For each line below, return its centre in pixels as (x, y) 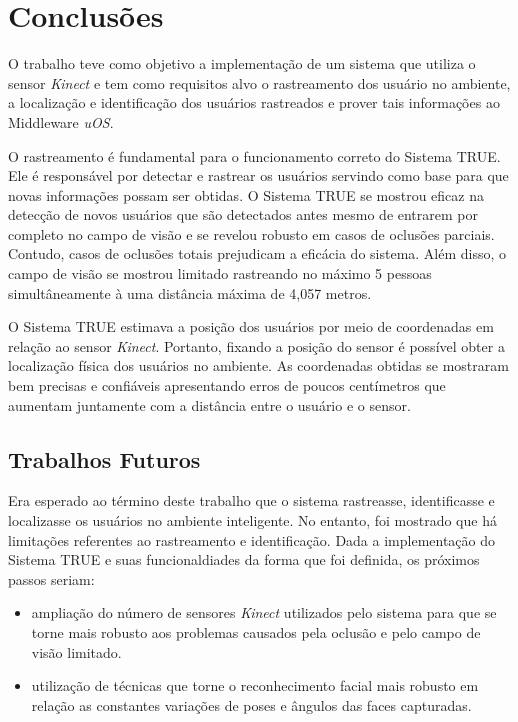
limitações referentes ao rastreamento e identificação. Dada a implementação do (252, 539)
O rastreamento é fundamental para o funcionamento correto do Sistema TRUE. (254, 155)
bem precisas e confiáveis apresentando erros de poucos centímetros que (227, 385)
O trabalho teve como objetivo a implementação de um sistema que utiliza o (242, 63)
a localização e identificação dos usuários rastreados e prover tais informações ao (254, 102)
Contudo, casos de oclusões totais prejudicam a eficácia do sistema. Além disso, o (257, 253)
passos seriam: (51, 578)
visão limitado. (76, 651)
